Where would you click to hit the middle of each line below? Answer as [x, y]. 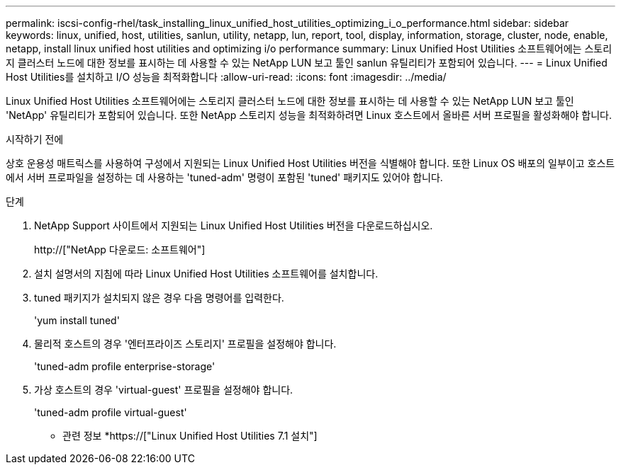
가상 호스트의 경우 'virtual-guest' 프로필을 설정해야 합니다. [164, 390]
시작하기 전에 [35, 139]
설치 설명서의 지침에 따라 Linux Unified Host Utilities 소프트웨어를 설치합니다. [206, 274]
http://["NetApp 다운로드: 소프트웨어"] [120, 250]
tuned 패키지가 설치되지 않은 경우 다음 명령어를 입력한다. [159, 298]
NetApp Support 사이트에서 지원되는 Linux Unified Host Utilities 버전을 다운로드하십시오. [234, 225]
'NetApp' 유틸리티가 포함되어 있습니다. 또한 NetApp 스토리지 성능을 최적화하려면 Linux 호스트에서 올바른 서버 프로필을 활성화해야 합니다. [309, 115]
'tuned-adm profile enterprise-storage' [125, 366]
